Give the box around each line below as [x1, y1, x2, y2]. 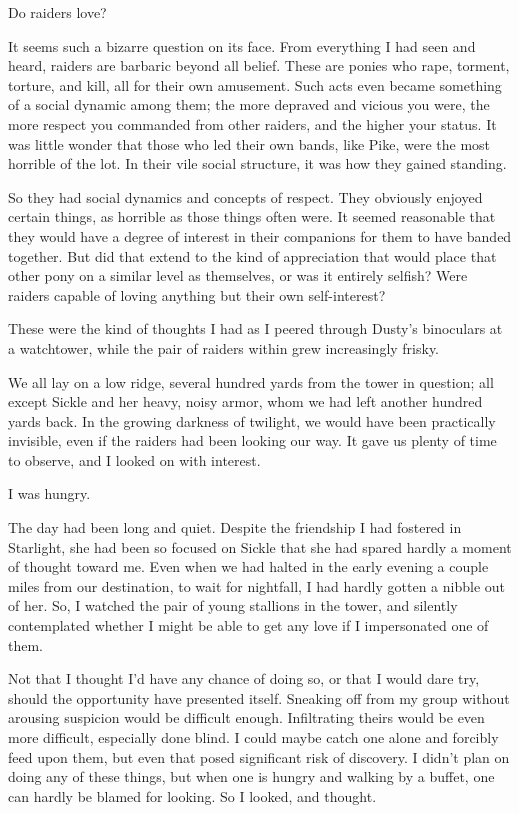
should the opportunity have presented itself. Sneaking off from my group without [8, 687, 510, 708]
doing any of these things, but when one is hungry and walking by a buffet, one [8, 766, 495, 787]
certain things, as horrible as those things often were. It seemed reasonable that [8, 206, 496, 227]
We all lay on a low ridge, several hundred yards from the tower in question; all [8, 371, 494, 392]
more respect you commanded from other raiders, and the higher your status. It [8, 113, 497, 134]
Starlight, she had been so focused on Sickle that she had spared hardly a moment [8, 536, 512, 557]
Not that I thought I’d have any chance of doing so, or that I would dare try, [8, 668, 480, 689]
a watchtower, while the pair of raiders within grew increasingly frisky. [8, 337, 440, 358]
